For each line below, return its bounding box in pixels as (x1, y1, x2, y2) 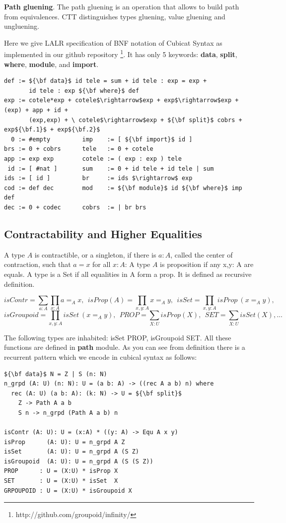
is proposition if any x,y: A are (160, 259, 254, 269)
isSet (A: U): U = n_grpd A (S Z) (4, 448, 140, 456)
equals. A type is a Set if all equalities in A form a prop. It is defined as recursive (4, 268, 252, 279)
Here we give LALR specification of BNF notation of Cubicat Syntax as (4, 37, 222, 48)
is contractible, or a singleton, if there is (34, 249, 156, 260)
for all (92, 259, 111, 269)
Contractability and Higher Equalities (4, 226, 202, 241)
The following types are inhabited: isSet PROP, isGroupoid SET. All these (4, 332, 231, 342)
